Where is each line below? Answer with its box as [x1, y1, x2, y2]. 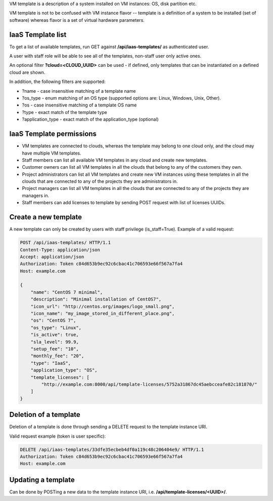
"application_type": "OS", [30, 367, 98, 373]
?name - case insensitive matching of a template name [22, 88, 136, 94]
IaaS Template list [9, 30, 67, 39]
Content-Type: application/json [20, 247, 101, 253]
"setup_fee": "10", [30, 346, 79, 352]
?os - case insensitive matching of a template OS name [22, 102, 137, 108]
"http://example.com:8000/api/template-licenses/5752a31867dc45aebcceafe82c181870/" [41, 381, 257, 387]
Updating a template [9, 475, 75, 484]
